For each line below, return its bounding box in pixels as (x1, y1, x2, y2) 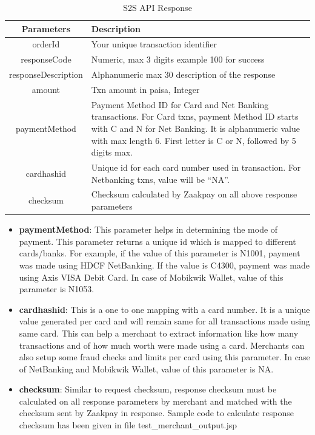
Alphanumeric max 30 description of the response (91, 68, 276, 81)
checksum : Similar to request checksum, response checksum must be (19, 383, 277, 396)
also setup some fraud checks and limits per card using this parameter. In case (19, 351, 310, 363)
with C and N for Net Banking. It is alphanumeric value (91, 122, 300, 134)
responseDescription (9, 68, 83, 81)
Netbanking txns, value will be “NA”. (91, 173, 230, 185)
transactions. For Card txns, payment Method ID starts (91, 110, 299, 123)
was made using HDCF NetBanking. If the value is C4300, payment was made (19, 258, 310, 271)
